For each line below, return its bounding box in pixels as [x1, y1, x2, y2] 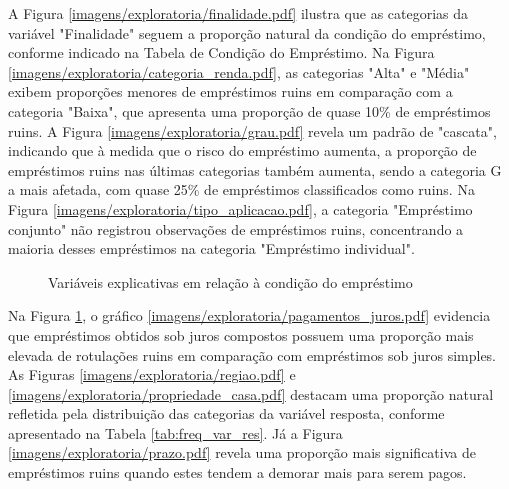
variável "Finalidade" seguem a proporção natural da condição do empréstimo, [8, 22, 486, 43]
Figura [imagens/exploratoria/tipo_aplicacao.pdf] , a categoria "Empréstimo [8, 198, 473, 219]
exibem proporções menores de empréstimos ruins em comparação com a [8, 81, 453, 102]
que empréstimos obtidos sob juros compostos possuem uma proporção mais [8, 324, 474, 345]
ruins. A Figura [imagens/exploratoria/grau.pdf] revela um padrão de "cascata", [8, 120, 497, 141]
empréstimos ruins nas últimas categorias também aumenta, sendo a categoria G [8, 159, 502, 180]
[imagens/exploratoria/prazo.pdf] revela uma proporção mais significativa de [8, 442, 476, 463]
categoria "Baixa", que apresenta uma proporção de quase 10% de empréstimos [8, 100, 491, 121]
